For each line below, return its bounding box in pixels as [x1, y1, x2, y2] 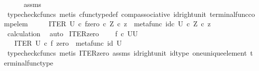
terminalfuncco [209, 8, 255, 19]
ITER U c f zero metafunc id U [14, 38, 122, 48]
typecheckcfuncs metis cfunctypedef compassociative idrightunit [7, 8, 206, 19]
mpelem [4, 18, 28, 29]
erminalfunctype [4, 57, 53, 68]
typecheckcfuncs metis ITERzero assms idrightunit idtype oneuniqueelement [7, 47, 247, 58]
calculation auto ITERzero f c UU [7, 28, 138, 38]
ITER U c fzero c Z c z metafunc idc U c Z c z [48, 18, 211, 29]
